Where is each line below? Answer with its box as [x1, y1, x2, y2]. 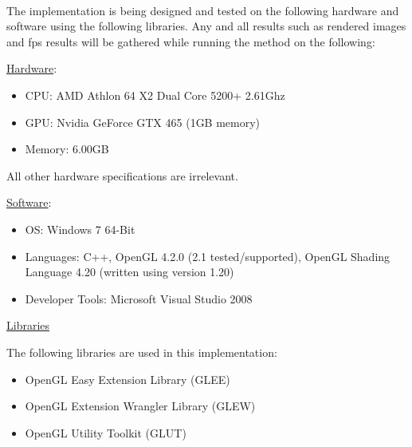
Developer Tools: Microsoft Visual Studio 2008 [25, 290, 253, 307]
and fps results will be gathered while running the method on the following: [6, 33, 375, 49]
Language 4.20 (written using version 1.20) [25, 263, 234, 280]
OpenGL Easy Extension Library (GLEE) [25, 370, 230, 387]
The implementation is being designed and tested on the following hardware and [6, 2, 399, 18]
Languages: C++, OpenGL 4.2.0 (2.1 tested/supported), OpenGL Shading [25, 247, 390, 264]
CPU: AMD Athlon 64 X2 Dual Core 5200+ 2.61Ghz [25, 86, 285, 103]
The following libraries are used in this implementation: [6, 343, 277, 360]
